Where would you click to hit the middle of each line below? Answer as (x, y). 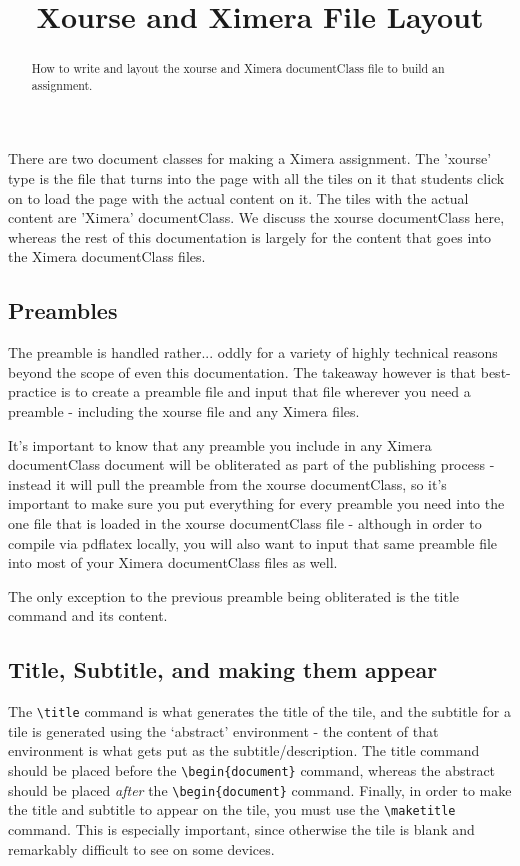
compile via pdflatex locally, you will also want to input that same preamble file (253, 542)
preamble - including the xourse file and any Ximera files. (184, 411)
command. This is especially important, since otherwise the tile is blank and (241, 828)
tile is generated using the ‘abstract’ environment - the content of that (223, 730)
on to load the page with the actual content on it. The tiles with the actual (238, 197)
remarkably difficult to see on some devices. (141, 848)
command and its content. (88, 615)
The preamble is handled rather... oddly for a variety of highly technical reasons (253, 352)
